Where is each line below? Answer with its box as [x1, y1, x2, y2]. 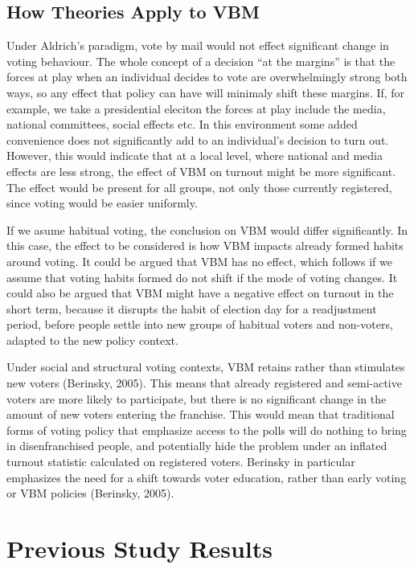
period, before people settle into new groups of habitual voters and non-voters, [6, 316, 393, 333]
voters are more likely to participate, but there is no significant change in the [6, 390, 387, 407]
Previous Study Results [6, 532, 273, 565]
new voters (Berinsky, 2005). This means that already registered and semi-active [6, 375, 402, 391]
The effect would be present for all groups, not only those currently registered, [6, 178, 392, 195]
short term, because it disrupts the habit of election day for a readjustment [6, 300, 377, 317]
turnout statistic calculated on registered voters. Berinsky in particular [6, 453, 355, 470]
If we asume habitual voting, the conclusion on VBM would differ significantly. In [6, 221, 408, 238]
